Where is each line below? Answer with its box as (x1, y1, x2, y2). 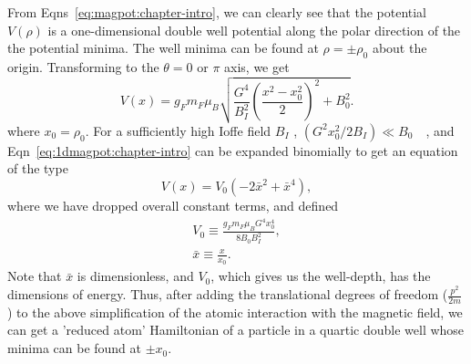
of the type (7, 159, 68, 178)
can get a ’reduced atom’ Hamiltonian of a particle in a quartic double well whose (7, 320, 465, 339)
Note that (7, 266, 62, 286)
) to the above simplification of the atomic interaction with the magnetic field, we (7, 302, 463, 321)
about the (372, 38, 427, 57)
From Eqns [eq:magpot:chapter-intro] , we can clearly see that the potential (7, 3, 427, 21)
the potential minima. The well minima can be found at (7, 38, 319, 57)
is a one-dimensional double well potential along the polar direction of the (47, 20, 461, 39)
